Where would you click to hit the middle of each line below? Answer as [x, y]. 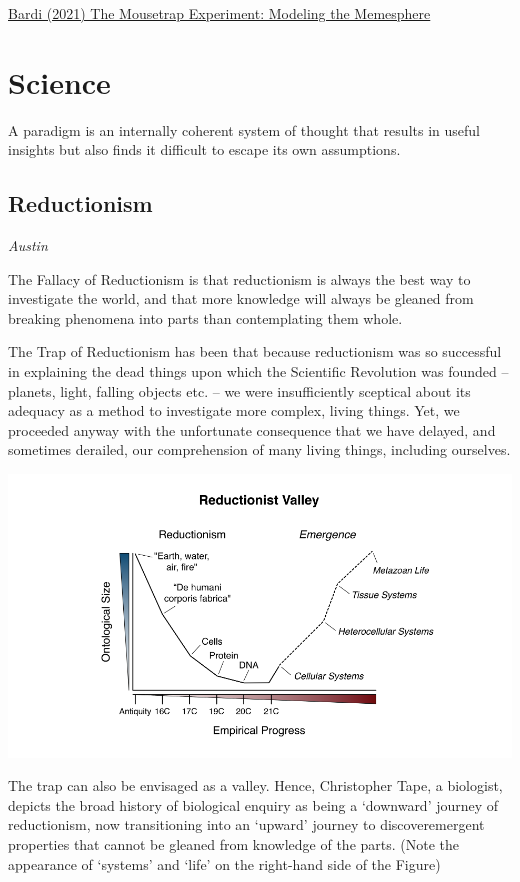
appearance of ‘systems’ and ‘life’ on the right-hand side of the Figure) [224, 863]
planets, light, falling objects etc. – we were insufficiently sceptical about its [239, 390]
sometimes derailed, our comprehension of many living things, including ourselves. [259, 449]
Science [59, 81]
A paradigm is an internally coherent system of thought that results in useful [244, 129]
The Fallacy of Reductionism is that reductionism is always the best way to [239, 278]
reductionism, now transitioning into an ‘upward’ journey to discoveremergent [246, 824]
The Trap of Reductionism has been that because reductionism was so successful [255, 351]
